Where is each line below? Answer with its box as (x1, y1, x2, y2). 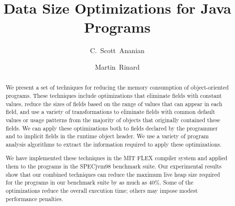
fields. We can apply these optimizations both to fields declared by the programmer (5, 124, 218, 132)
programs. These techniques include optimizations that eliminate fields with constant (5, 91, 222, 99)
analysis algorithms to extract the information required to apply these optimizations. (5, 140, 222, 148)
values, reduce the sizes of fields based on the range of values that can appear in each (5, 99, 222, 108)
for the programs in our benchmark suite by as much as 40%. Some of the (5, 178, 193, 187)
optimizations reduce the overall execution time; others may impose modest (5, 187, 198, 195)
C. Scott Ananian (90, 45, 145, 56)
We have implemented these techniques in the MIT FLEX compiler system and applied (5, 154, 228, 162)
